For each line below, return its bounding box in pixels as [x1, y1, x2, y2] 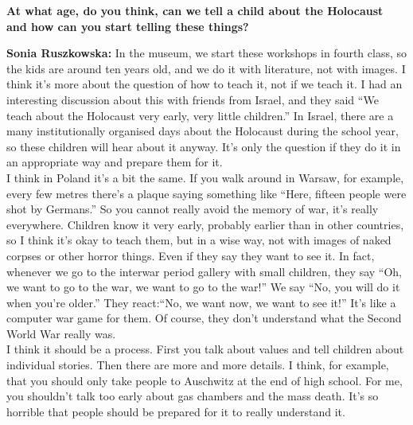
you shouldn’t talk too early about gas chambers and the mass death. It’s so [6, 388, 379, 404]
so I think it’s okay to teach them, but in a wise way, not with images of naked [6, 232, 392, 248]
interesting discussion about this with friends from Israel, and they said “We [6, 91, 379, 107]
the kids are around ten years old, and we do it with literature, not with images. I [6, 60, 406, 76]
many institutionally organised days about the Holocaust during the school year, [6, 123, 399, 139]
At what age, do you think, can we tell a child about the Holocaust [6, 2, 384, 18]
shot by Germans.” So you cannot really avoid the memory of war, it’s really [6, 201, 379, 217]
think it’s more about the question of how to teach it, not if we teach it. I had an [6, 76, 403, 92]
